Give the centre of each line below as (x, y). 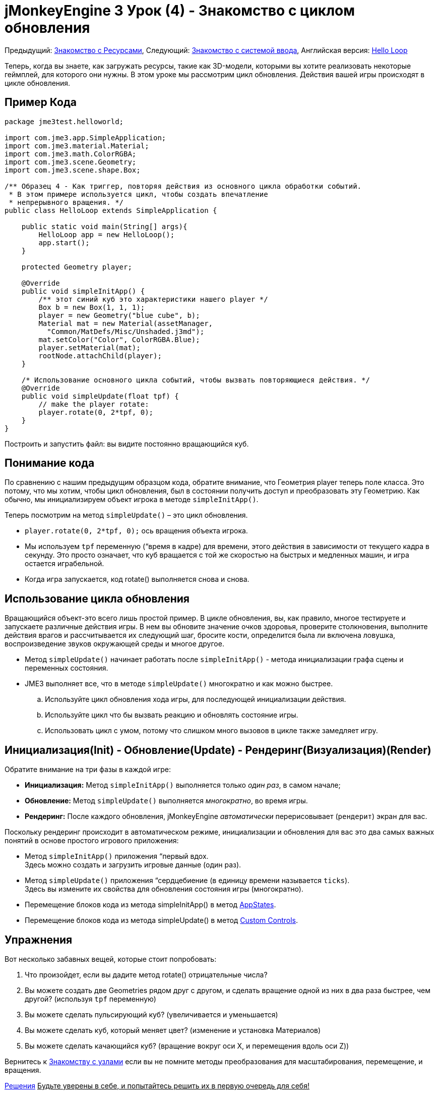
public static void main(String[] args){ (104, 226)
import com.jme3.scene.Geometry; (71, 162)
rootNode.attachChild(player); (100, 355)
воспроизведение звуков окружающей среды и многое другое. (114, 644)
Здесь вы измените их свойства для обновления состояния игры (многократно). (164, 889)
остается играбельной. (65, 564)
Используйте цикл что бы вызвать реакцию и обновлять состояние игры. (172, 715)
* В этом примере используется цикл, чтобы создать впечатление (138, 194)
